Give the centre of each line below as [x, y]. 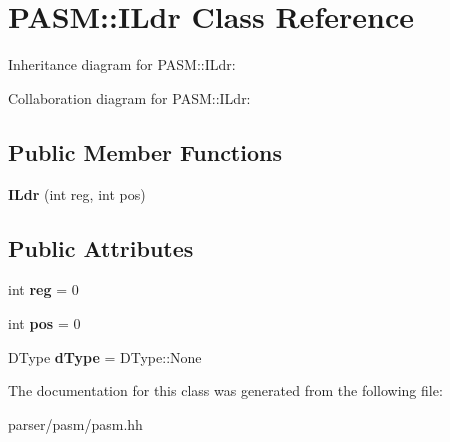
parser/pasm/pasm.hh [75, 423]
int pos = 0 [44, 322]
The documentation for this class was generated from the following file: [225, 390]
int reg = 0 [43, 289]
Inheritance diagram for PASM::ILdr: [122, 64]
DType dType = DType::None [105, 356]
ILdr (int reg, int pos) [77, 193]
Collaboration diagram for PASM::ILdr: [129, 97]
